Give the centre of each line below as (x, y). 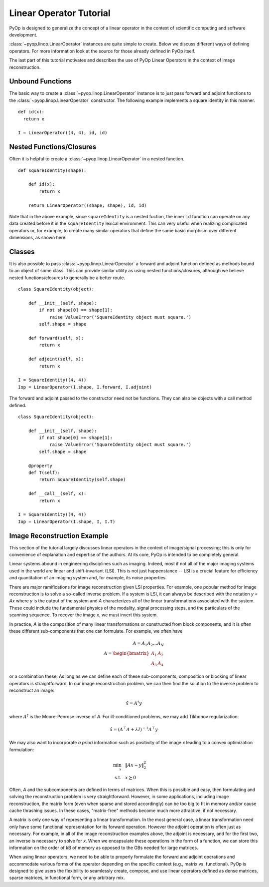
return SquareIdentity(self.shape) (82, 480)
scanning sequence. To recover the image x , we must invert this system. (83, 615)
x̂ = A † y (134, 703)
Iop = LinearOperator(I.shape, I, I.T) (67, 521)
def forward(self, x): (56, 338)
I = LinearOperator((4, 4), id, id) (63, 133)
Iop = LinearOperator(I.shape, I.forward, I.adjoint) (85, 387)
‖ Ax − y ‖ (134, 765)
